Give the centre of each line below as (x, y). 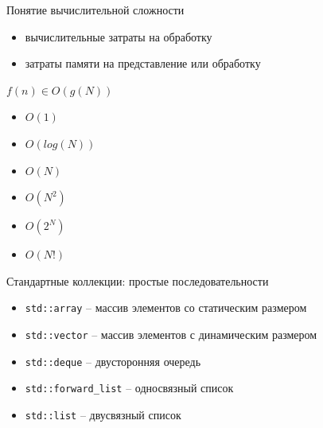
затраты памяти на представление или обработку (143, 63)
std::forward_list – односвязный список (129, 388)
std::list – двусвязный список (103, 414)
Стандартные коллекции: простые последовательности (138, 280)
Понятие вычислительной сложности (95, 10)
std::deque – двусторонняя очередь (113, 361)
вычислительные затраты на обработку (119, 36)
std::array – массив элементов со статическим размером (166, 307)
